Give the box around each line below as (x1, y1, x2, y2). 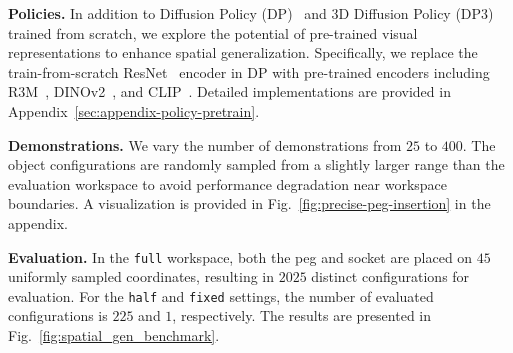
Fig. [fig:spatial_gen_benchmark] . (8, 325, 220, 346)
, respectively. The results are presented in (172, 305, 432, 326)
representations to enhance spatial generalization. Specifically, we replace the (8, 42, 478, 63)
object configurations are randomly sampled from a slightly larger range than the (8, 154, 505, 175)
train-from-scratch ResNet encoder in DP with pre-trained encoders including (8, 61, 490, 82)
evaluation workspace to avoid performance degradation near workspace (8, 173, 448, 194)
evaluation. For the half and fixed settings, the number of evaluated (8, 285, 434, 306)
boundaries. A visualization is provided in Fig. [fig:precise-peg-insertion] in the (8, 193, 491, 214)
